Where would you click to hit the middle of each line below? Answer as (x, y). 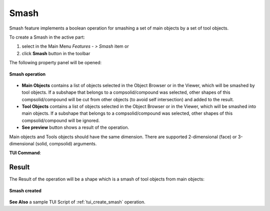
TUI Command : (25, 153)
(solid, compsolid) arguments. (66, 144)
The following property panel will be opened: (55, 63)
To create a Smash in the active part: (47, 37)
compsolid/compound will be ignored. (61, 120)
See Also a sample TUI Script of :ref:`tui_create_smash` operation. (77, 202)
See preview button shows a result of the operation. (75, 127)
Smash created (25, 190)
